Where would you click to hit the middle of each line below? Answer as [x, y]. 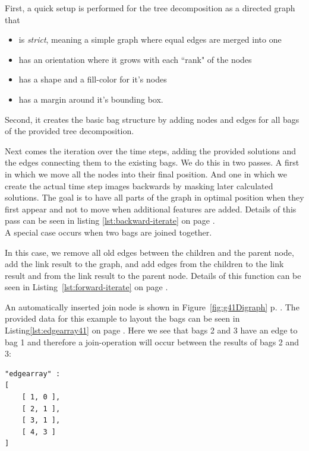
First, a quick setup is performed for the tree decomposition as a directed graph [150, 8]
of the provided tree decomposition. [70, 131]
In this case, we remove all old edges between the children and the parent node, [149, 252]
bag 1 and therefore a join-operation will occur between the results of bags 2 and [152, 342]
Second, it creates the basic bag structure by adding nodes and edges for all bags [152, 119]
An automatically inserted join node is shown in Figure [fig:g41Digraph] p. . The [152, 307]
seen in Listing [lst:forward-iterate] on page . [86, 287]
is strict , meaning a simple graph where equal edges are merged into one [150, 39]
